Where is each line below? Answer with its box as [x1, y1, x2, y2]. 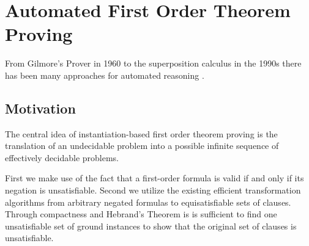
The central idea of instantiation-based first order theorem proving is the [5, 127, 278, 140]
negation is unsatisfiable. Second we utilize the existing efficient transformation [5, 184, 301, 197]
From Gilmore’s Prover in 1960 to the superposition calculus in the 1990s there [5, 57, 302, 70]
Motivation [5, 98, 76, 117]
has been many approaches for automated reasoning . [5, 68, 204, 81]
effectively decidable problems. [5, 151, 119, 164]
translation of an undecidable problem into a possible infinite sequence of [5, 139, 279, 152]
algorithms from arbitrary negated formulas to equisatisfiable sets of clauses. [5, 195, 291, 208]
